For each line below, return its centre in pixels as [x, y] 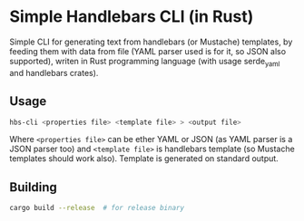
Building [33, 187]
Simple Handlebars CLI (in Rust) [132, 17]
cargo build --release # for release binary [97, 208]
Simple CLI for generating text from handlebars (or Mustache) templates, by [151, 42]
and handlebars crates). [54, 72]
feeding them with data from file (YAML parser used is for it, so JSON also [148, 51]
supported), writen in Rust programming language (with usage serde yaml [145, 62]
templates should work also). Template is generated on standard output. [144, 159]
